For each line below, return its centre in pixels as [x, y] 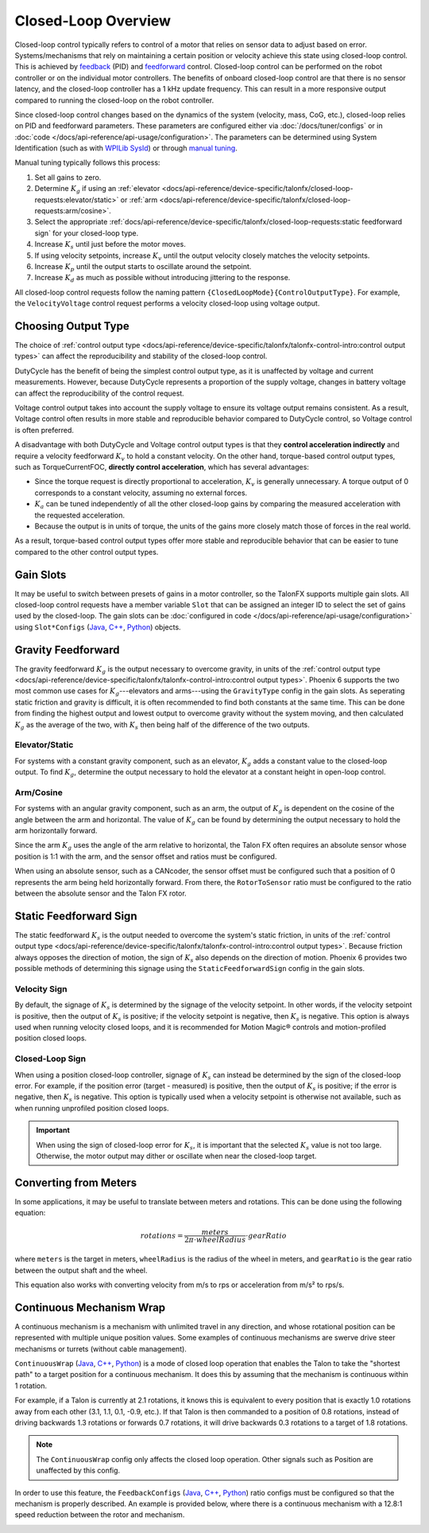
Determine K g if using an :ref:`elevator [97, 189]
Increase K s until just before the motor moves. [110, 245]
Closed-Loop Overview [93, 21]
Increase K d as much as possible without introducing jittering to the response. [162, 279]
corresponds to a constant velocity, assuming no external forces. [141, 493]
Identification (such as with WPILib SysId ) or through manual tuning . [126, 148]
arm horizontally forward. [56, 831]
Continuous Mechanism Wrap [90, 1307]
